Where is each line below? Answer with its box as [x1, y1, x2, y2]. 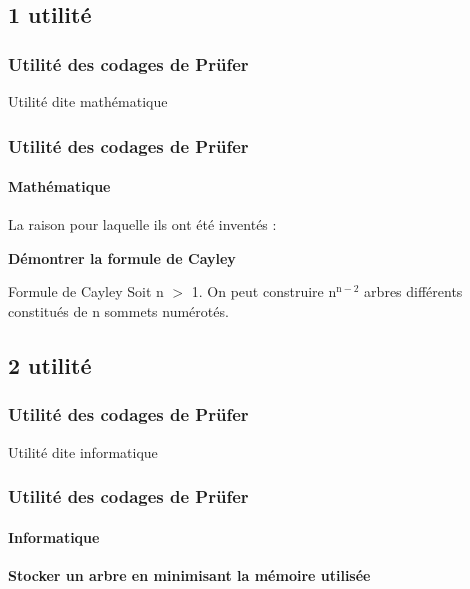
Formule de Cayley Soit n [8, 281, 164, 302]
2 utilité [8, 350, 92, 380]
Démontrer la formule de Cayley [8, 247, 236, 268]
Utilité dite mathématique [8, 91, 168, 111]
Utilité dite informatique [8, 441, 158, 462]
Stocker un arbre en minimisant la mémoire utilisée [8, 564, 371, 585]
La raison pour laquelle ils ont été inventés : [8, 214, 277, 235]
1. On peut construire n [191, 281, 337, 302]
